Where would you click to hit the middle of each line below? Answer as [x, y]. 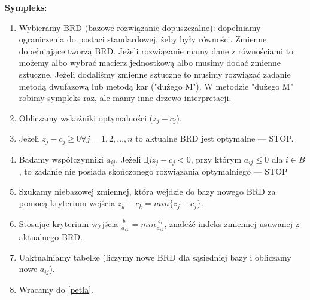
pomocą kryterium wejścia [67, 203]
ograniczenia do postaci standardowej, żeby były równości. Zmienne [143, 39]
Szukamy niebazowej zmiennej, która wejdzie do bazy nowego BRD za [147, 191]
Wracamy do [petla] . [56, 289]
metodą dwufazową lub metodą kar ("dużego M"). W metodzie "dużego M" [156, 86]
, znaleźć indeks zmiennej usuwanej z [232, 223]
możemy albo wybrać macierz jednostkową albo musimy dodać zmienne [150, 62]
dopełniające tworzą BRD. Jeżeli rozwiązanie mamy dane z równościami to [156, 50]
